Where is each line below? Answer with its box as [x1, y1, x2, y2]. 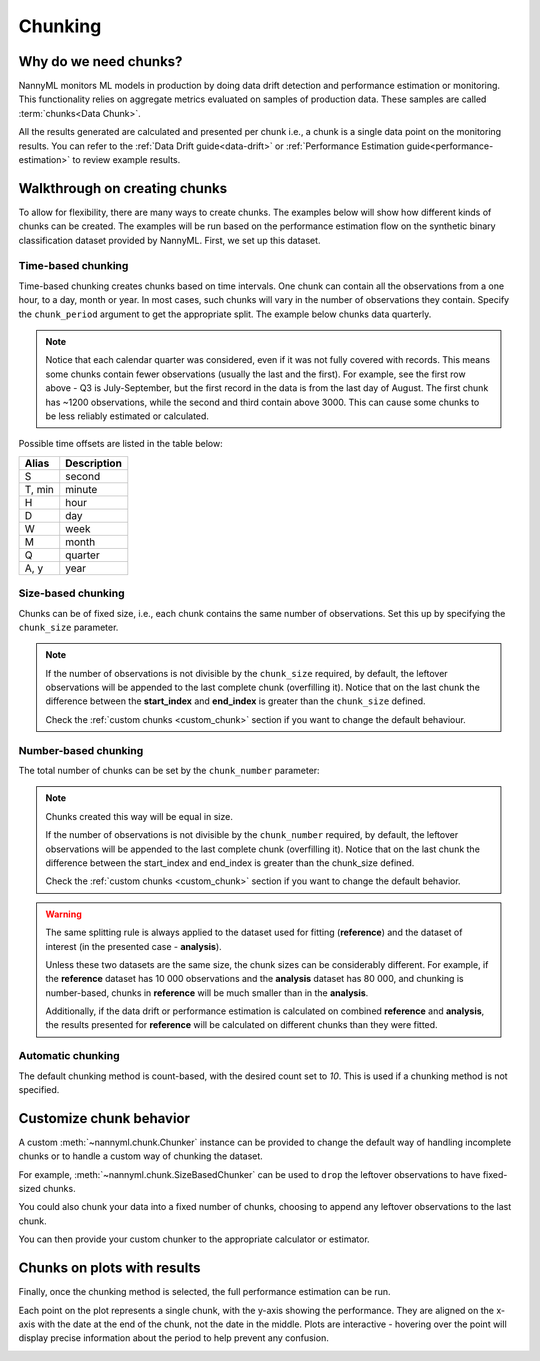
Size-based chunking [18, 586, 125, 600]
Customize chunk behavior [18, 1110, 190, 1127]
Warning [45, 908, 82, 920]
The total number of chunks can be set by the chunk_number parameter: [18, 764, 320, 776]
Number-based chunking [18, 743, 144, 757]
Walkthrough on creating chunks [18, 180, 228, 197]
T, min [24, 482, 54, 496]
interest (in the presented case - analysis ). [45, 940, 222, 952]
